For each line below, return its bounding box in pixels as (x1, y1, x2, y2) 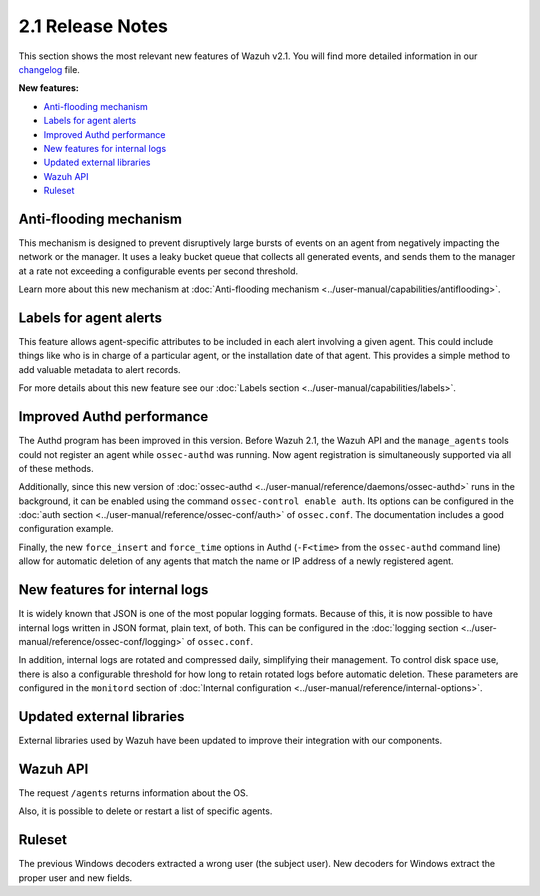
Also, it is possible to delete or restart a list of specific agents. (18, 805, 273, 817)
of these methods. (18, 462, 94, 474)
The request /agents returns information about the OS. (18, 786, 249, 799)
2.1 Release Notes (18, 15, 169, 37)
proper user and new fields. (18, 871, 133, 884)
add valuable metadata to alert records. (18, 363, 181, 375)
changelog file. (18, 63, 80, 75)
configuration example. (18, 523, 114, 535)
